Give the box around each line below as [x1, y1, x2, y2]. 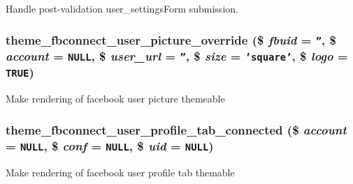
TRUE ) [6, 63, 34, 81]
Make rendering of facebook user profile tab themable [6, 164, 235, 179]
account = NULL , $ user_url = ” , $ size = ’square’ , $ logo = [6, 47, 348, 64]
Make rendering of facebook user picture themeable [6, 91, 225, 106]
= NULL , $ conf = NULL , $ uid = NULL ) [6, 137, 214, 154]
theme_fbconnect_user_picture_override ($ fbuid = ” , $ [6, 31, 336, 48]
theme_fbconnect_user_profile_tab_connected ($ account [6, 121, 347, 138]
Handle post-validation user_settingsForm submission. [6, 1, 238, 15]
